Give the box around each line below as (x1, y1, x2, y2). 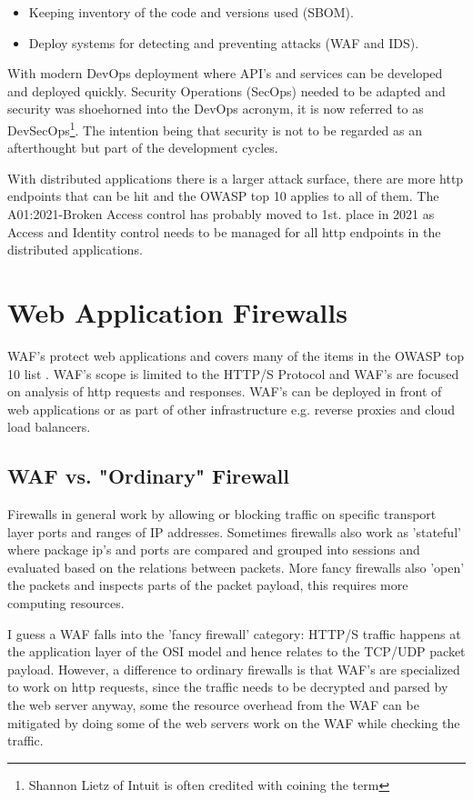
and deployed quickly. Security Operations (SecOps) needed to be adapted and (7, 81, 446, 100)
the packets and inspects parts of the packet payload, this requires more (7, 575, 408, 595)
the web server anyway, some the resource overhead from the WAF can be (7, 695, 419, 715)
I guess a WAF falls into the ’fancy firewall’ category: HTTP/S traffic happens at (7, 624, 461, 643)
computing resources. (7, 594, 125, 613)
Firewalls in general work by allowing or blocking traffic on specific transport (7, 505, 437, 524)
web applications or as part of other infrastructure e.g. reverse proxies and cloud (7, 399, 455, 418)
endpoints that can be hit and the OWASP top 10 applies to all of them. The (7, 186, 439, 205)
